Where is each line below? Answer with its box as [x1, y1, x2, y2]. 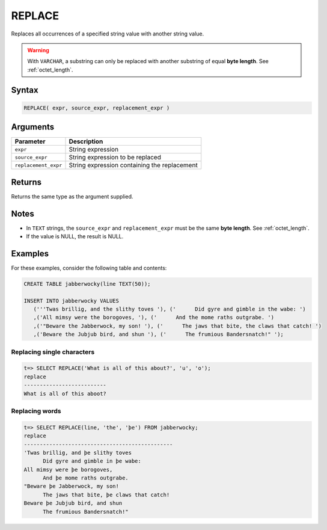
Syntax [11, 85, 38, 95]
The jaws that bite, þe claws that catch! [43, 491, 170, 498]
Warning [27, 46, 49, 54]
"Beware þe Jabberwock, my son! [23, 483, 120, 490]
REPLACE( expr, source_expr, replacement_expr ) [23, 104, 170, 111]
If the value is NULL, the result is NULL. [26, 233, 124, 240]
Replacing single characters [11, 348, 95, 356]
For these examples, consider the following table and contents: [11, 264, 167, 271]
